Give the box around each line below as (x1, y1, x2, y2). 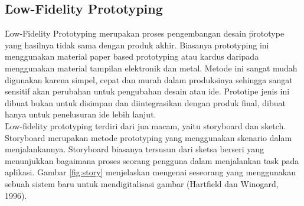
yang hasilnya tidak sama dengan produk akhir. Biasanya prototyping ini (5, 38, 269, 51)
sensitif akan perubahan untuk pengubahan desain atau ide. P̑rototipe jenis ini (5, 85, 290, 97)
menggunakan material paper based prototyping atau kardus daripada (5, 50, 259, 63)
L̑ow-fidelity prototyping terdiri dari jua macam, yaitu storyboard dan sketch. (5, 119, 286, 132)
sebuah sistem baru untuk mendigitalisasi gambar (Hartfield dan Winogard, (5, 177, 279, 189)
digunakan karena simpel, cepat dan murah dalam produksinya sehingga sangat (5, 73, 293, 86)
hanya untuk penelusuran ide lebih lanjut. (5, 108, 156, 120)
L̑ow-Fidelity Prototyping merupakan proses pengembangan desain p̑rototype (5, 27, 285, 40)
